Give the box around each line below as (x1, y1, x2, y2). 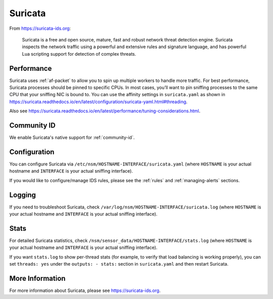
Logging (9, 190, 36, 199)
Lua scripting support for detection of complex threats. (22, 51, 136, 57)
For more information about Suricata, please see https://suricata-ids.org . (9, 287, 161, 293)
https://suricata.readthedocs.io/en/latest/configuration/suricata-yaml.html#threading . (9, 99, 188, 105)
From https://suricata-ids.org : (9, 25, 71, 31)
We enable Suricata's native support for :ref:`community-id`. (9, 135, 135, 141)
